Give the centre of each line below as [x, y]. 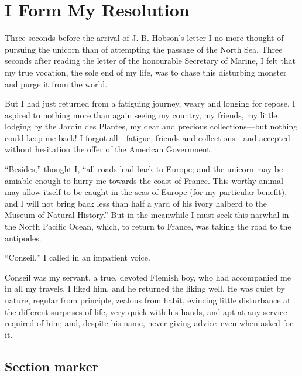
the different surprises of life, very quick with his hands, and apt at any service [146, 311]
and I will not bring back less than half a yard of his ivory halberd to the [136, 203]
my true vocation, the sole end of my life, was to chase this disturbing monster [146, 72]
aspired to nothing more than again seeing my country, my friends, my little [141, 114]
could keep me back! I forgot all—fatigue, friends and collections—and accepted [147, 137]
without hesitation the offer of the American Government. [109, 149]
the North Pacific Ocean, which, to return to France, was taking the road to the [148, 226]
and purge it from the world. [56, 83]
